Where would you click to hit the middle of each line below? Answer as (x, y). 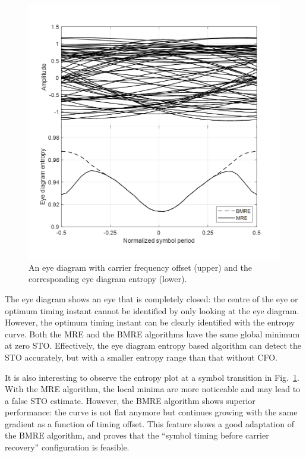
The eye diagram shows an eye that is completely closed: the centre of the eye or (152, 298)
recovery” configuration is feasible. (67, 447)
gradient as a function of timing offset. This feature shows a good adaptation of (149, 423)
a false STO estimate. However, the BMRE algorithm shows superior (130, 400)
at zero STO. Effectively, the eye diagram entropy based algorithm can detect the (153, 345)
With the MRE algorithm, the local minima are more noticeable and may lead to (153, 389)
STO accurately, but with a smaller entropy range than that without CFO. (141, 357)
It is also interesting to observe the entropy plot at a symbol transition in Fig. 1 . (152, 377)
